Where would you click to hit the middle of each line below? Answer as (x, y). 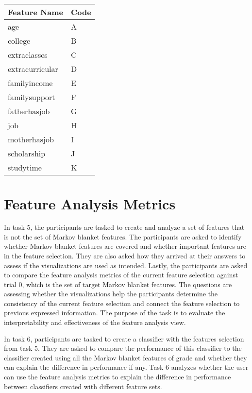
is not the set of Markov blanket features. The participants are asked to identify (123, 236)
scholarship (27, 153)
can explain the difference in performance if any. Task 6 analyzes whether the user (126, 367)
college (19, 41)
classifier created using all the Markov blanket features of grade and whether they (126, 357)
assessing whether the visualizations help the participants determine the (111, 294)
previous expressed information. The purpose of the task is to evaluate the (115, 313)
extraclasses (28, 55)
